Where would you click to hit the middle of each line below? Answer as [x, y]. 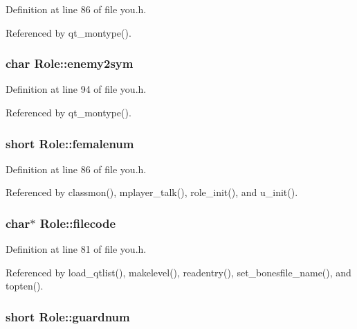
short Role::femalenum [70, 143]
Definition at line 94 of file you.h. [76, 89]
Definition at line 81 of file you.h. [76, 249]
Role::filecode [78, 223]
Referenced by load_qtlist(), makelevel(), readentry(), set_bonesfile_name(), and [178, 272]
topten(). [25, 286]
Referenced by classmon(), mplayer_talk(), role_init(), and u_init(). [152, 192]
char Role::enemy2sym [70, 63]
